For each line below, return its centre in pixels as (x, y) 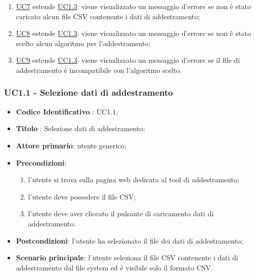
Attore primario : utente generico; (71, 145)
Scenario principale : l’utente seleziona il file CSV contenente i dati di (127, 258)
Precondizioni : (41, 162)
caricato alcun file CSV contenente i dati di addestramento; (108, 16)
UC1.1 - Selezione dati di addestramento (89, 92)
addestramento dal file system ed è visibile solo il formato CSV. (114, 267)
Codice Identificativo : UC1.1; (67, 111)
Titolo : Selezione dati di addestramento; (80, 128)
